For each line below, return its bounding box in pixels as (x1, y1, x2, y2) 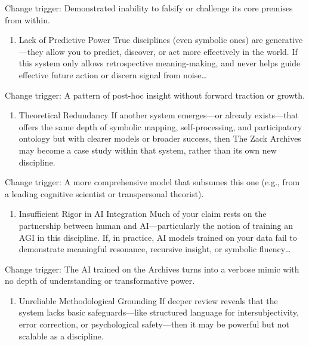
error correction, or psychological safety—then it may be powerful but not (18, 318, 289, 330)
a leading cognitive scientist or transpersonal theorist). (5, 187, 204, 200)
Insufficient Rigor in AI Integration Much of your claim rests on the (18, 207, 267, 220)
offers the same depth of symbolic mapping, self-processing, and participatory (18, 120, 302, 133)
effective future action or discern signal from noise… (18, 68, 207, 81)
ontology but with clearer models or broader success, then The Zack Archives (18, 132, 301, 145)
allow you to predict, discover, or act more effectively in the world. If (46, 45, 298, 57)
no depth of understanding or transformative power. (5, 274, 195, 287)
